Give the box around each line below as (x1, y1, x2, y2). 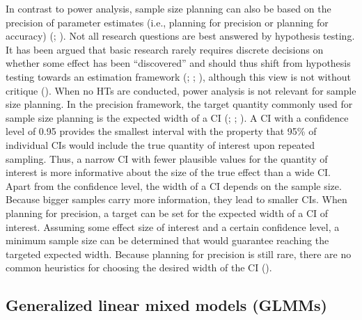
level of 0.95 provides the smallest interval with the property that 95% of (6, 124, 317, 138)
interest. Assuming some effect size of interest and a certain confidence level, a (6, 219, 340, 234)
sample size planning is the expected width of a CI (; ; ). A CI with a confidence (6, 110, 349, 125)
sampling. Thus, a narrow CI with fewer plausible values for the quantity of (6, 151, 328, 166)
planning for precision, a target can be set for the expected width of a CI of (6, 205, 329, 220)
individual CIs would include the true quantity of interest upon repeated (6, 137, 315, 152)
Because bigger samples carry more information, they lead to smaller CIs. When (6, 192, 347, 207)
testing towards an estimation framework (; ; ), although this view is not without (6, 69, 351, 83)
